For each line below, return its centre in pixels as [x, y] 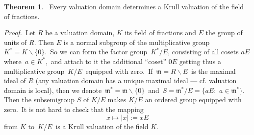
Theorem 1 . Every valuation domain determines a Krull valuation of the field [124, 6]
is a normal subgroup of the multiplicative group [137, 42]
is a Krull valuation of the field [102, 126]
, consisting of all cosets [203, 52]
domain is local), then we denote [53, 90]
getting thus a [200, 61]
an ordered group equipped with [193, 100]
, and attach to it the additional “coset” [106, 61]
